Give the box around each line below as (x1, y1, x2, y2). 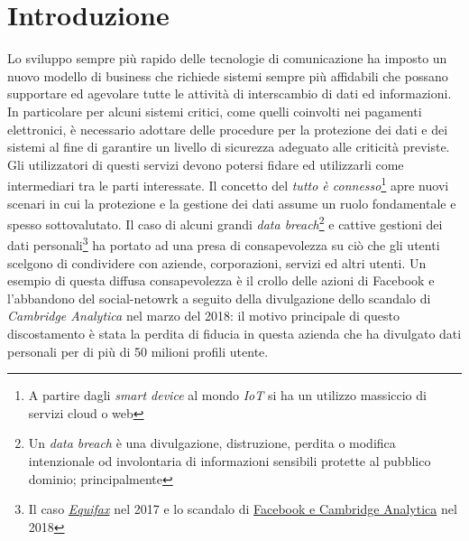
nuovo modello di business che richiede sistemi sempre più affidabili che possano (7, 66, 448, 85)
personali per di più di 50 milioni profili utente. (7, 341, 269, 360)
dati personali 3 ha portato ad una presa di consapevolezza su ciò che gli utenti (7, 233, 440, 255)
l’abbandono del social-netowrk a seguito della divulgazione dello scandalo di (7, 288, 431, 307)
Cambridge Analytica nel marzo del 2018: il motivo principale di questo (7, 306, 400, 325)
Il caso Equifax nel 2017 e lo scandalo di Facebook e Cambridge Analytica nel (28, 499, 457, 518)
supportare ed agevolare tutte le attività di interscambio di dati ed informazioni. (7, 84, 452, 103)
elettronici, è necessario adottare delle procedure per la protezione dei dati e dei (7, 119, 448, 138)
